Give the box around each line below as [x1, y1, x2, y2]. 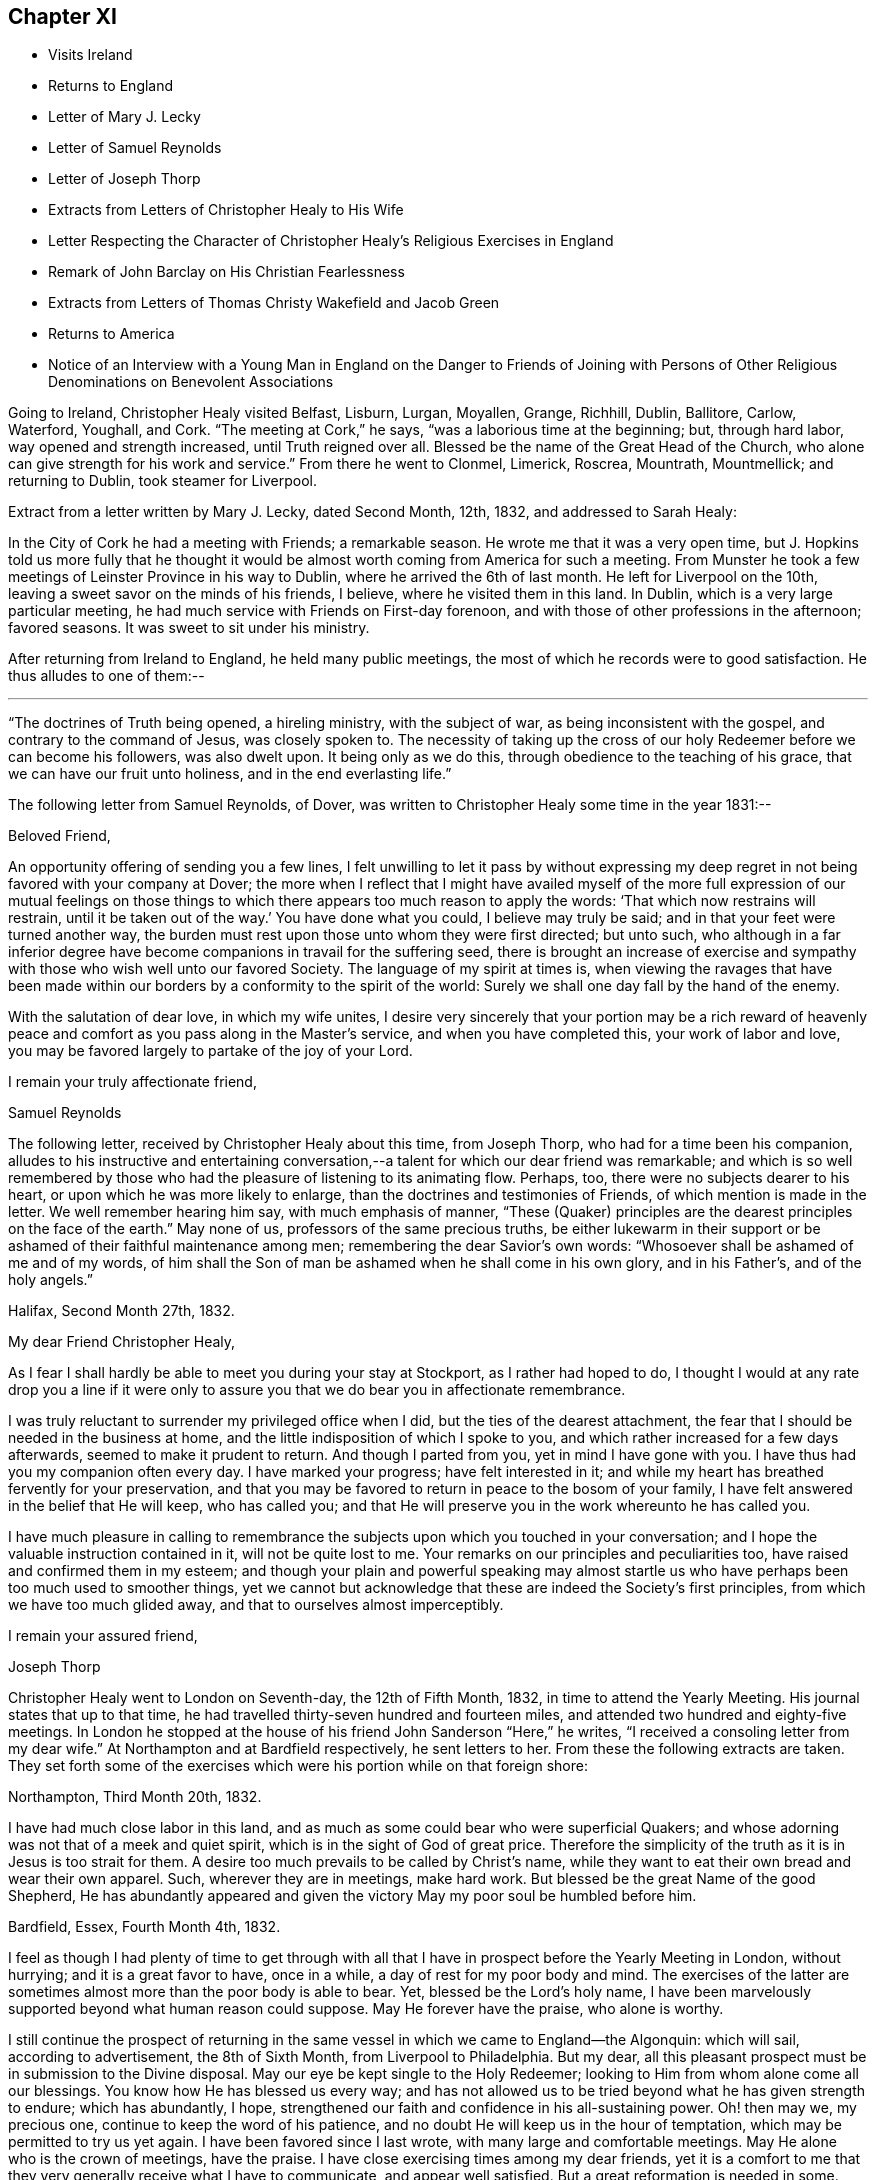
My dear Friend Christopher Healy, [8, 1333, 236, 1351]
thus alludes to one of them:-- [8, 667, 205, 685]
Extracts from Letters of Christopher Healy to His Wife [48, 201, 404, 219]
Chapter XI [8, 4, 117, 29]
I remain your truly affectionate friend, [8, 1073, 257, 1091]
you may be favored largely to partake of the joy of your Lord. [8, 1042, 413, 1060]
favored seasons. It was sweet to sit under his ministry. [8, 619, 370, 637]
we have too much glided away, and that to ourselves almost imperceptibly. [8, 1596, 504, 1614]
